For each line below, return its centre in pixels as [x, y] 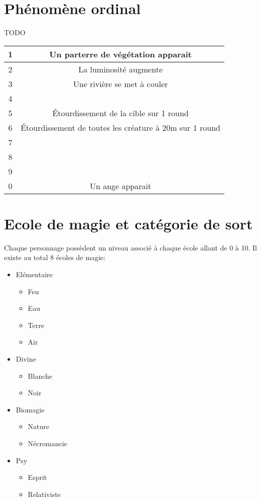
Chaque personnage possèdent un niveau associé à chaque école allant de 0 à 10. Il [130, 247]
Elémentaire [34, 274]
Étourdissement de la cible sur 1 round [120, 113]
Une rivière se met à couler [120, 83]
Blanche [40, 375]
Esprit [37, 477]
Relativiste [44, 494]
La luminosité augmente [120, 69]
